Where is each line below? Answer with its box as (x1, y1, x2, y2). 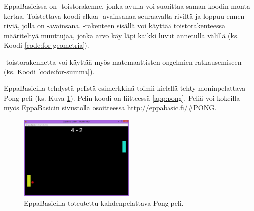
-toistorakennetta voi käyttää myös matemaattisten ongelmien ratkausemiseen (4, 56, 242, 67)
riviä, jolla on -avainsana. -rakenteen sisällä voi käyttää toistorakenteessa (4, 20, 226, 31)
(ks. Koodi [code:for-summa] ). (4, 66, 95, 76)
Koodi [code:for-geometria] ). (4, 40, 89, 50)
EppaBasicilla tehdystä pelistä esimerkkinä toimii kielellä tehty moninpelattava (4, 83, 246, 93)
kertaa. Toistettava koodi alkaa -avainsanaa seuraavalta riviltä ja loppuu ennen (4, 10, 245, 21)
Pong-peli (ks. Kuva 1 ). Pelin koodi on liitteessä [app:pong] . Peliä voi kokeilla (4, 92, 240, 103)
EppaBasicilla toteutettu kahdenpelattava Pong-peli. (24, 198, 184, 208)
